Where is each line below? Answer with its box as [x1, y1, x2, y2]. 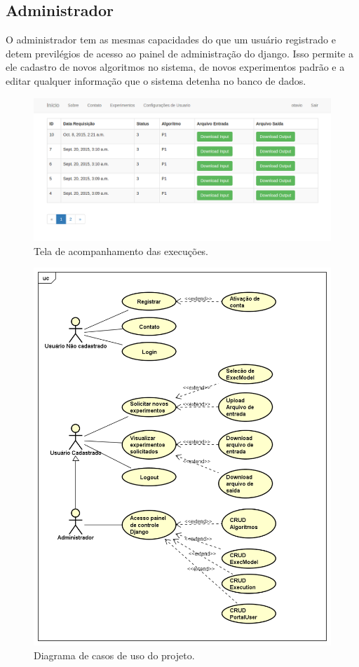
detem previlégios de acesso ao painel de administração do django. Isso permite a [6, 46, 353, 60]
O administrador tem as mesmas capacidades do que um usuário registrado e [6, 32, 336, 47]
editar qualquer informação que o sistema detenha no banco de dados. [6, 73, 306, 88]
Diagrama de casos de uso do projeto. [34, 647, 195, 662]
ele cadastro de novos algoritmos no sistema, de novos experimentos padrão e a [6, 60, 345, 74]
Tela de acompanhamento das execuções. [34, 243, 209, 258]
